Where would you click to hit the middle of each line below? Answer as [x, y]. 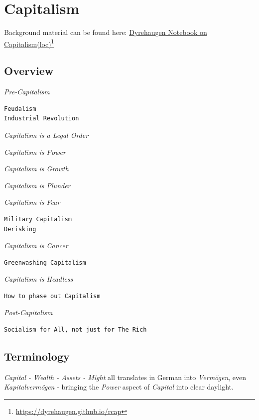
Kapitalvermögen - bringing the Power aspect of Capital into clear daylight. [119, 387]
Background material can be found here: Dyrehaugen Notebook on [106, 32]
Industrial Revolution [42, 119]
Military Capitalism [38, 219]
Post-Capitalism [28, 312]
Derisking [20, 229]
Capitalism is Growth [36, 169]
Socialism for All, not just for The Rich [75, 330]
